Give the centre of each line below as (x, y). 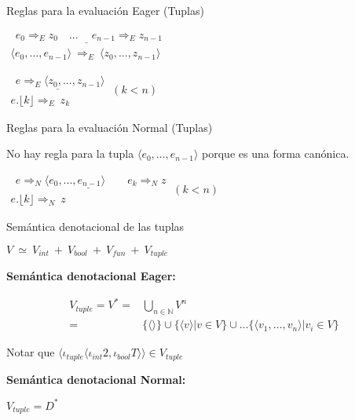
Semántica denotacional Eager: (91, 276)
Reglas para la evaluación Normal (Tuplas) (110, 127)
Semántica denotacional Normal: (96, 379)
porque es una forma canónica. (276, 153)
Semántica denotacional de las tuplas (95, 226)
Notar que (31, 352)
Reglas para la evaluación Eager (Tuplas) (105, 10)
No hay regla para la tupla (70, 153)
